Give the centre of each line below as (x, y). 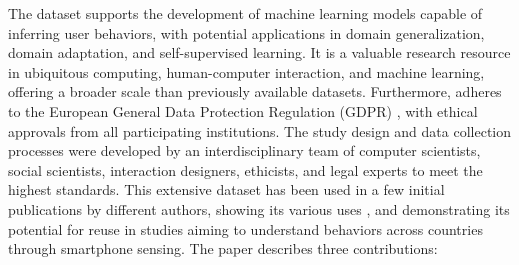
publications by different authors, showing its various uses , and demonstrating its (259, 208)
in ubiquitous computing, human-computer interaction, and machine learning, (246, 71)
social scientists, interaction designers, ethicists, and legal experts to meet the (245, 169)
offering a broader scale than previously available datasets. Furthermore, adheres (255, 91)
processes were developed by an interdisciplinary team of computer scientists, (244, 150)
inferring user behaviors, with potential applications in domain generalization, (246, 32)
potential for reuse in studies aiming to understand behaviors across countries (245, 228)
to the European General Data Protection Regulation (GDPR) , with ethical (243, 110)
